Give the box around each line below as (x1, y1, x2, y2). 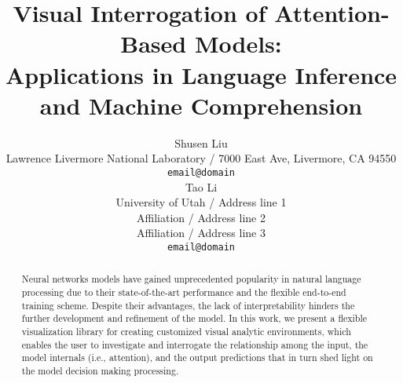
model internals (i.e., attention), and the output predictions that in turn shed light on (21, 351, 373, 364)
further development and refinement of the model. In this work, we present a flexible (21, 312, 368, 325)
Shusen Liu (174, 134, 228, 151)
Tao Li (185, 178, 218, 195)
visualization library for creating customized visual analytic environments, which (21, 324, 351, 337)
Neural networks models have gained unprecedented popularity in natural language (21, 272, 361, 286)
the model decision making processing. (21, 363, 179, 377)
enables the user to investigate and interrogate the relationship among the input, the (21, 337, 368, 351)
